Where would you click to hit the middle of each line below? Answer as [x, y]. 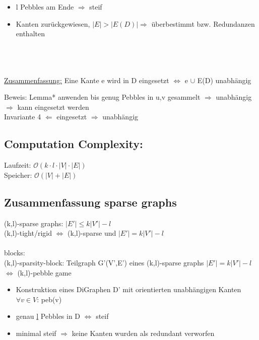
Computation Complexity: [74, 144]
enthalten [30, 33]
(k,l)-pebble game [44, 272]
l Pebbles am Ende [45, 7]
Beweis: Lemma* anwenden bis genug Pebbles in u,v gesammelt [102, 97]
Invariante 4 [23, 117]
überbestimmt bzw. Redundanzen [203, 23]
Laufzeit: [18, 165]
